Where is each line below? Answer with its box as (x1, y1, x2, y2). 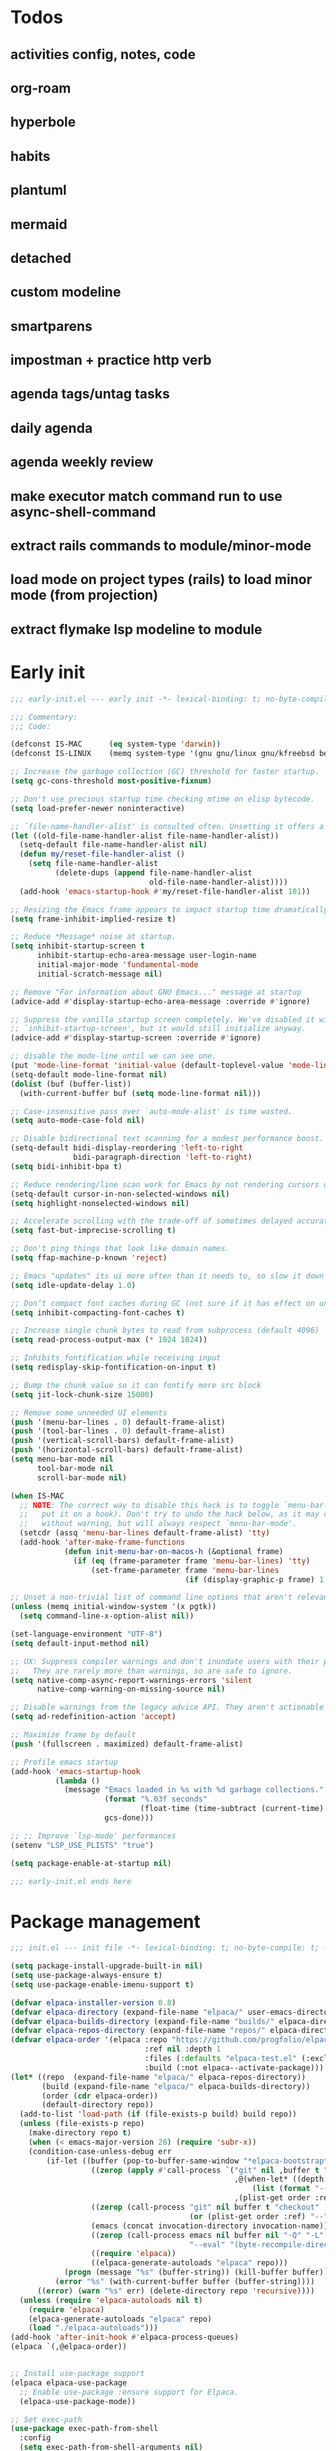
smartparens (10, 317, 93, 335)
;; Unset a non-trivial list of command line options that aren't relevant (10, 1592, 333, 1603)
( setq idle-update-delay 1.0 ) (10, 1280, 137, 1290)
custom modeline (10, 284, 122, 301)
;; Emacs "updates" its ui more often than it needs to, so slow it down (10, 1271, 325, 1281)
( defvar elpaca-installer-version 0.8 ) (10, 1997, 177, 2008)
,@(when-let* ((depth (233, 2174, 325, 2185)
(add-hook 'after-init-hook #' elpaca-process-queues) (10, 2332, 240, 2343)
